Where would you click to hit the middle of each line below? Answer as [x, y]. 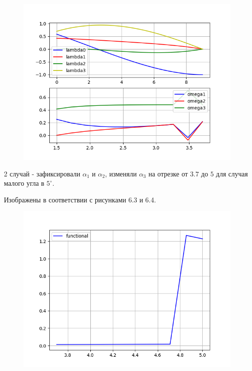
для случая [232, 173]
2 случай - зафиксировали [42, 173]
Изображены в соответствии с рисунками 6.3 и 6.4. [80, 199]
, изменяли [121, 173]
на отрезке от [168, 173]
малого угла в [24, 183]
